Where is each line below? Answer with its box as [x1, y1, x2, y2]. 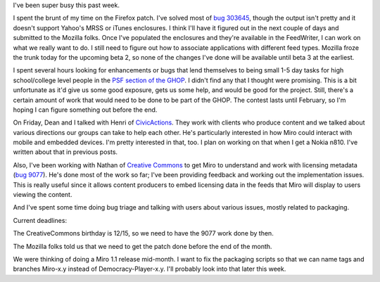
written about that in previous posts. [13, 148, 118, 156]
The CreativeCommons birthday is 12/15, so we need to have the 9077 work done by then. [13, 229, 274, 238]
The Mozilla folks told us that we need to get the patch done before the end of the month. [13, 242, 272, 250]
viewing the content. [13, 191, 72, 199]
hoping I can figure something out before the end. [13, 105, 158, 114]
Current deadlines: [13, 216, 67, 224]
